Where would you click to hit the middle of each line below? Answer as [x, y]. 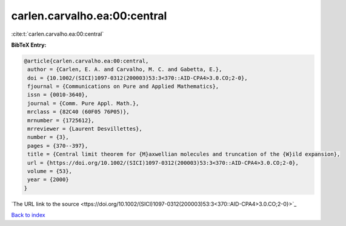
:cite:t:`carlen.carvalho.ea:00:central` [58, 34]
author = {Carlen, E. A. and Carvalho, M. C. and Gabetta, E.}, [125, 69]
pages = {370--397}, [58, 146]
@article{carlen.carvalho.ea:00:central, [86, 61]
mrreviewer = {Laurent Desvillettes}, [85, 129]
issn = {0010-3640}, [58, 95]
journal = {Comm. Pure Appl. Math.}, [83, 103]
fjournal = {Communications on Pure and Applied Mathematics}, [123, 87]
